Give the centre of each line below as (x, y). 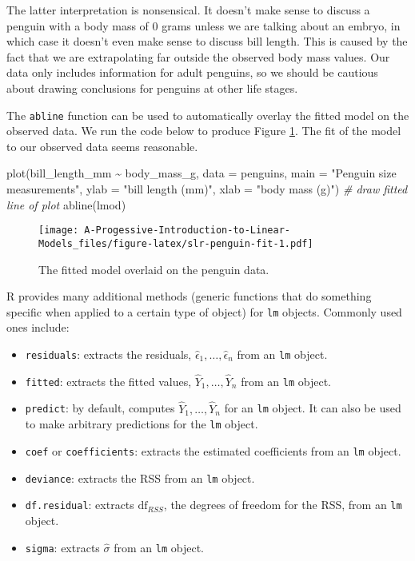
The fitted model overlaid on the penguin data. (154, 269)
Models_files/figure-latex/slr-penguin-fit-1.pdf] (176, 243)
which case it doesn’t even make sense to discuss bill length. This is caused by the (207, 41)
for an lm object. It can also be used (313, 408)
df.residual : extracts (80, 505)
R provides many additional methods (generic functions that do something (189, 296)
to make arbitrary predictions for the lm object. (142, 424)
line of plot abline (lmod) (66, 204)
